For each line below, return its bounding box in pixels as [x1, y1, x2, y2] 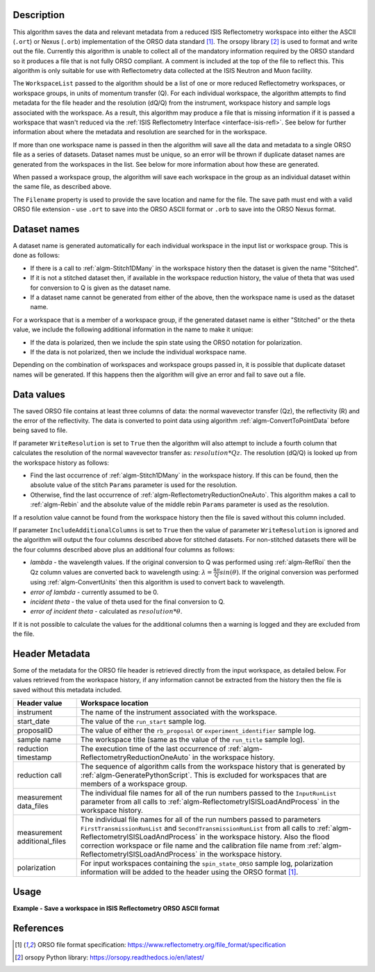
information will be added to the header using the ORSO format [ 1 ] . [80, 867, 299, 877]
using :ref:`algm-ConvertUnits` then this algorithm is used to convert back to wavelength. [30, 578, 285, 586]
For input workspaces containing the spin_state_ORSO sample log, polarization [80, 859, 333, 868]
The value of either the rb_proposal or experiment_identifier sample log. [80, 726, 316, 736]
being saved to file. [12, 426, 68, 434]
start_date [17, 716, 50, 726]
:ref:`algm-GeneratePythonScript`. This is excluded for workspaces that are [80, 771, 327, 780]
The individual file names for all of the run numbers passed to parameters [80, 815, 321, 825]
